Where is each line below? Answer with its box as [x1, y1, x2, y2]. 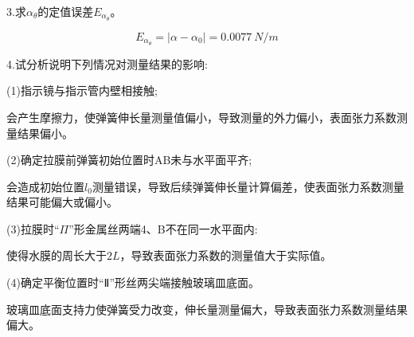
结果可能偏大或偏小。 [6, 194, 118, 210]
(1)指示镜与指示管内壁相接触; [6, 82, 158, 99]
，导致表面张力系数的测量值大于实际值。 [119, 247, 332, 264]
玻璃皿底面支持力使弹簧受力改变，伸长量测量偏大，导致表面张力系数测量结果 [6, 300, 408, 317]
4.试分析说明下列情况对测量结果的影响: [6, 55, 208, 72]
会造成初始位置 [6, 178, 84, 194]
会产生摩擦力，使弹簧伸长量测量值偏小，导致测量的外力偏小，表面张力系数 [6, 108, 396, 125]
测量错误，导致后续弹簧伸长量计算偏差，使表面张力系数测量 [92, 178, 404, 194]
